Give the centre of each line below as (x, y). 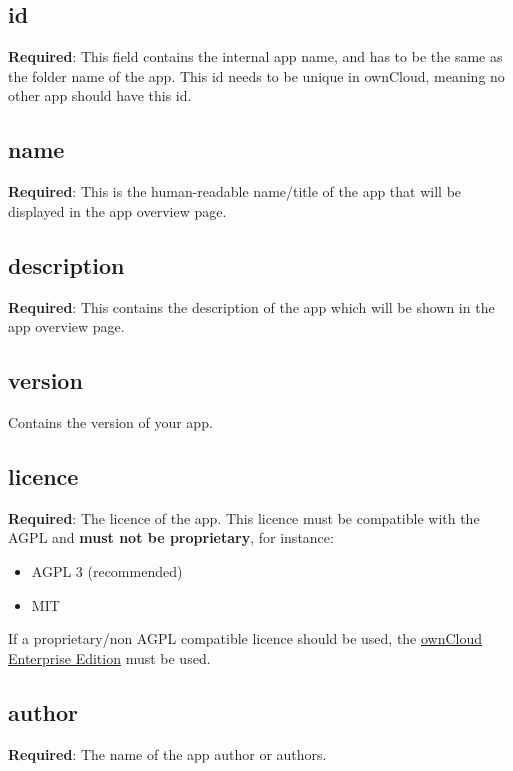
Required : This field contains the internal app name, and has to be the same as (255, 56)
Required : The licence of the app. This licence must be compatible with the (244, 517)
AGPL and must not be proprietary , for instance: (171, 537)
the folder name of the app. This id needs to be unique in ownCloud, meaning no (256, 75)
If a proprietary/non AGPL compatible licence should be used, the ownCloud (245, 638)
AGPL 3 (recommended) (107, 570)
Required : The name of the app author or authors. (167, 753)
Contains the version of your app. (110, 421)
